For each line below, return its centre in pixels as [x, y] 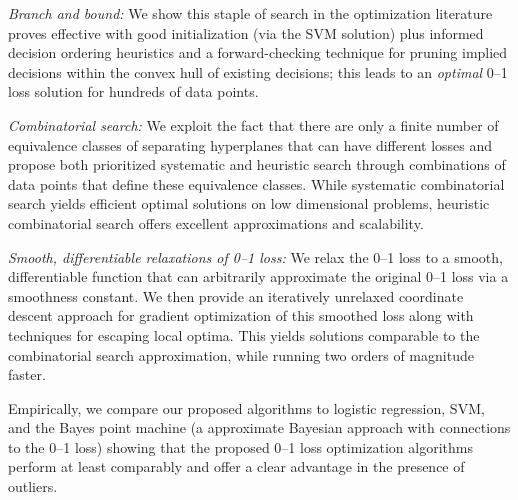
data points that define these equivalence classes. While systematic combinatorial [256, 183]
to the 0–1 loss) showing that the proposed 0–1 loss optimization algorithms [240, 446]
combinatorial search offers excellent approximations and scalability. [216, 222]
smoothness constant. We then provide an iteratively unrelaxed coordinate [236, 295]
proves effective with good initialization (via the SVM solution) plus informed [246, 32]
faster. [27, 374]
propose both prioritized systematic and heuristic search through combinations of [257, 164]
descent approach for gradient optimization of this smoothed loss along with [241, 315]
